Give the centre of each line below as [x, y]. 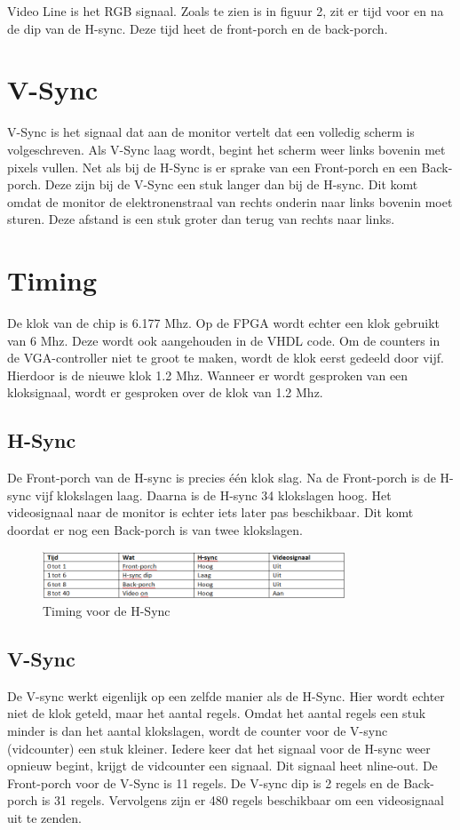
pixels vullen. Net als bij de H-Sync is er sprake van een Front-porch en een [212, 167]
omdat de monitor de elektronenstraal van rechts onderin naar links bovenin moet [230, 201]
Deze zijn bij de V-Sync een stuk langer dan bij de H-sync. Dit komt [231, 184]
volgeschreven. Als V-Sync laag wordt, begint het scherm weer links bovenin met [226, 149]
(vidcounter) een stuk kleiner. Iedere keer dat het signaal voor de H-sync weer [219, 748]
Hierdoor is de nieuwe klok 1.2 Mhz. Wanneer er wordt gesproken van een [208, 375]
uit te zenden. [44, 817]
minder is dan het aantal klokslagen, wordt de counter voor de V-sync [198, 730]
